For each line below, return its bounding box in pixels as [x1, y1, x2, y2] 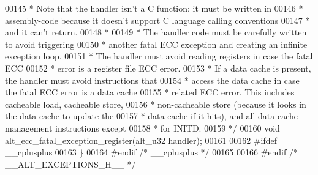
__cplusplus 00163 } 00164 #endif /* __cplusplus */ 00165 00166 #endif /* [5, 146, 298, 158]
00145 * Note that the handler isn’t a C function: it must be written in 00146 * [5, 2, 303, 14]
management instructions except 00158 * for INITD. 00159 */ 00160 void [5, 121, 280, 134]
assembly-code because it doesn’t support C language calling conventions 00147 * [5, 13, 310, 26]
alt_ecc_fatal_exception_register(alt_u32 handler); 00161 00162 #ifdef [5, 133, 277, 146]
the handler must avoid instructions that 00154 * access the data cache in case [5, 73, 300, 86]
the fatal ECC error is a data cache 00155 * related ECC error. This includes [5, 86, 295, 99]
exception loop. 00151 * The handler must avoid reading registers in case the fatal [5, 50, 313, 62]
